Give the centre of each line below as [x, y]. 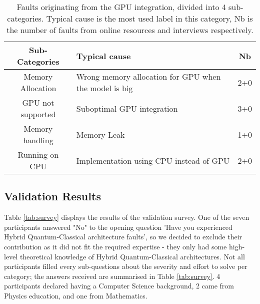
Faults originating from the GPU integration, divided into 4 [121, 7]
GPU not [38, 102]
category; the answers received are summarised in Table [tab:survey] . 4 [112, 276]
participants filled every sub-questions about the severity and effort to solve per [126, 266]
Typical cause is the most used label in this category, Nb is [149, 18]
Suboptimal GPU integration [127, 108]
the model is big [104, 88]
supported [38, 114]
